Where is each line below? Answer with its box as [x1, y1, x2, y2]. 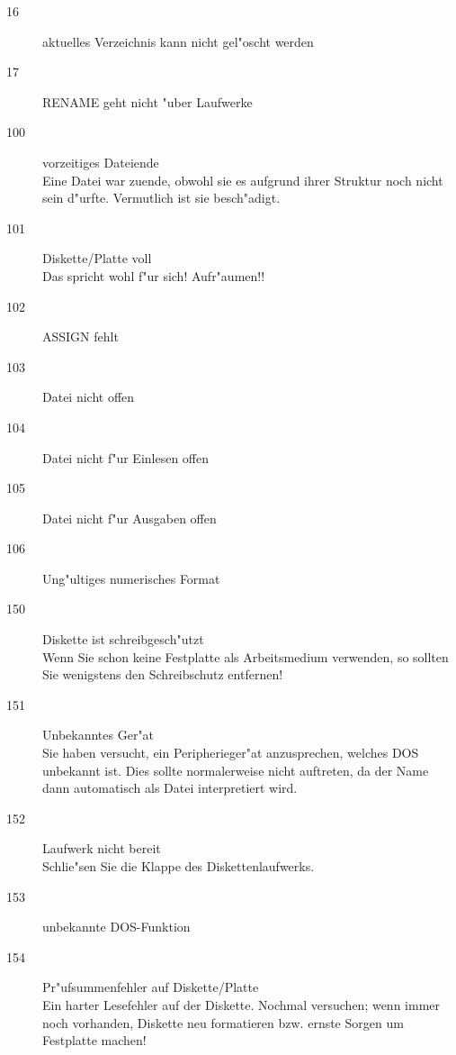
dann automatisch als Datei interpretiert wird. [42, 778, 298, 797]
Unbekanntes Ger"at [42, 725, 155, 744]
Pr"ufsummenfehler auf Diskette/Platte [42, 978, 259, 996]
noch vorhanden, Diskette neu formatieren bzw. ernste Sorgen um [42, 1013, 404, 1032]
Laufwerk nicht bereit [42, 839, 161, 858]
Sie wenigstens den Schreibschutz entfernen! [42, 665, 283, 684]
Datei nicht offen [42, 387, 135, 406]
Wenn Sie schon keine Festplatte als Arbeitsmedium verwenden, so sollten [42, 647, 449, 666]
